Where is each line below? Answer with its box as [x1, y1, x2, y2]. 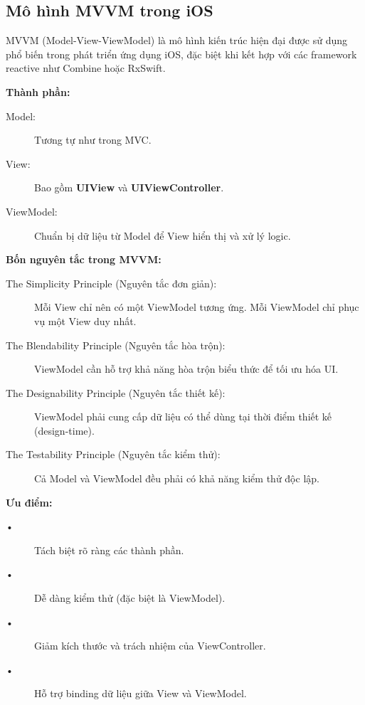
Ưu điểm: [6, 494, 53, 509]
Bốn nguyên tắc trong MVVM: [6, 252, 162, 267]
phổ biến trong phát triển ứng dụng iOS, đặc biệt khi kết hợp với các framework [6, 46, 357, 61]
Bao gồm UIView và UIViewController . [34, 180, 224, 195]
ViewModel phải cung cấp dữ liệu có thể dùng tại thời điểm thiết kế [34, 409, 332, 424]
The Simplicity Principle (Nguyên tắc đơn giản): [6, 275, 217, 290]
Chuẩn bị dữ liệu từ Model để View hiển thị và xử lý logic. [34, 228, 291, 243]
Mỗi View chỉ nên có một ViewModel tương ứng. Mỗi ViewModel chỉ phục [34, 300, 359, 314]
